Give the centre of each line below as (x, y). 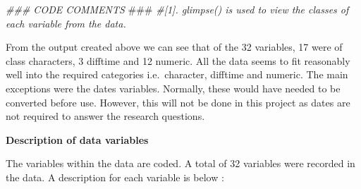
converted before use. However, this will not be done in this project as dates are (178, 102)
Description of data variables (77, 139)
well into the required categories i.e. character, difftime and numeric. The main (177, 74)
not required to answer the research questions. (105, 116)
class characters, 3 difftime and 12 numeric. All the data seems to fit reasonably (178, 60)
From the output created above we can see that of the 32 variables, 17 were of (174, 47)
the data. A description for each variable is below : (115, 177)
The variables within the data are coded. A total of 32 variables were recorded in (180, 163)
